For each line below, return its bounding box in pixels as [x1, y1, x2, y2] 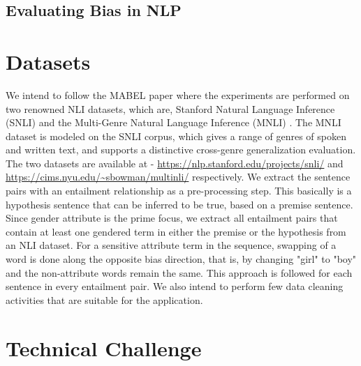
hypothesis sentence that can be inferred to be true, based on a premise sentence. [6, 197, 353, 211]
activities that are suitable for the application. [6, 292, 203, 307]
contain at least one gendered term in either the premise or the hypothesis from [6, 224, 346, 238]
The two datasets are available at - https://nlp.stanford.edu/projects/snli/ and [6, 155, 344, 170]
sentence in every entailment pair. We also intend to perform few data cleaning [6, 279, 344, 293]
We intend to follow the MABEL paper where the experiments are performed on [6, 87, 350, 102]
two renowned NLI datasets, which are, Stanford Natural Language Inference [6, 101, 335, 116]
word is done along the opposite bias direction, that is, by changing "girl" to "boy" [6, 252, 357, 266]
